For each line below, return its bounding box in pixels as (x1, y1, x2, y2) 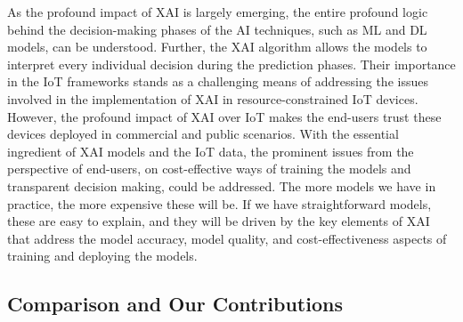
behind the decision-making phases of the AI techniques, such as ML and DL (7, 20, 427, 38)
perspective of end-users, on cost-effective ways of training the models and (7, 159, 411, 178)
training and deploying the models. (7, 246, 198, 265)
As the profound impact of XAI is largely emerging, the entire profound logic (7, 3, 428, 20)
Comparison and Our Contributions (7, 290, 343, 318)
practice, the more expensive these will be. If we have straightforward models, (7, 194, 432, 213)
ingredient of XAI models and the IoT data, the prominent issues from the (7, 141, 414, 160)
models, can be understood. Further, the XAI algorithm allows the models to (7, 37, 427, 56)
